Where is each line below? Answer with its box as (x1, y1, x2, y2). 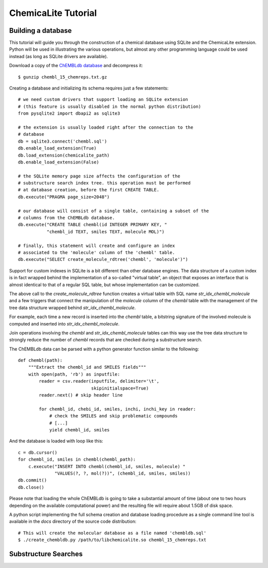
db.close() (18, 485, 45, 490)
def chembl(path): (18, 358, 63, 363)
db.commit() (18, 478, 47, 483)
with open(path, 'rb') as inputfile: (28, 371, 120, 377)
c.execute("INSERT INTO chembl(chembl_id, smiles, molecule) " (28, 464, 186, 469)
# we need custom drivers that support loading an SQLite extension (18, 97, 188, 102)
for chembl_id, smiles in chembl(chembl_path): (18, 457, 136, 462)
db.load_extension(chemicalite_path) (18, 152, 110, 158)
